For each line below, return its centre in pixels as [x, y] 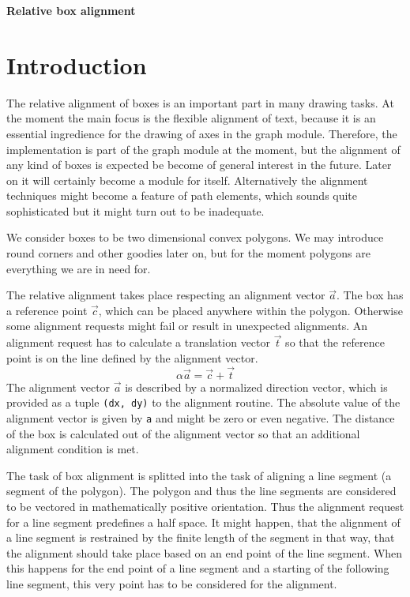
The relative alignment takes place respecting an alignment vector [166, 295]
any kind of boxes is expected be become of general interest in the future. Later [199, 165]
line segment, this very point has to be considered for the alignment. [172, 583]
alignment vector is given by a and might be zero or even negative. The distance [201, 417]
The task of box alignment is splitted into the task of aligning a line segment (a [199, 475]
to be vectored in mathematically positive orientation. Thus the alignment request [205, 506]
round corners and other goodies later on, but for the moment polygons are [188, 253]
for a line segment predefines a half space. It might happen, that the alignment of [203, 522]
